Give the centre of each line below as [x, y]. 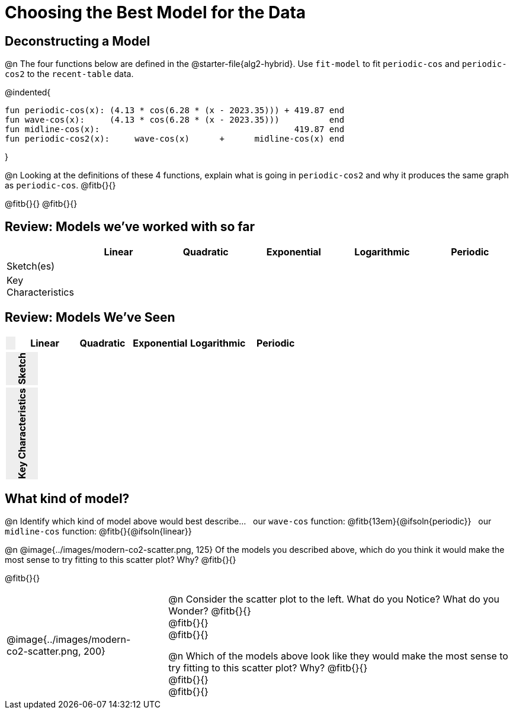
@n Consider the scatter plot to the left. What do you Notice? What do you [334, 599]
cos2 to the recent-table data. [69, 74]
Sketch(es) [31, 266]
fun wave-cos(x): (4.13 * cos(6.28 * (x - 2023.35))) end [175, 120]
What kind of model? [67, 498]
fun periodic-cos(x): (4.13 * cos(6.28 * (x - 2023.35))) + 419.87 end [175, 111]
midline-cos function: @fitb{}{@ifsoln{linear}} [98, 532]
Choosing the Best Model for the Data [155, 12]
